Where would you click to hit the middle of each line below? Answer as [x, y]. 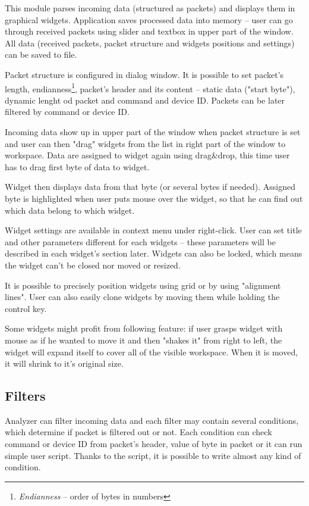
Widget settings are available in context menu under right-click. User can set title [153, 230]
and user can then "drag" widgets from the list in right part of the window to [145, 143]
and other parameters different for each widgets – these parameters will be [140, 241]
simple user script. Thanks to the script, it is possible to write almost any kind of [153, 455]
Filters [25, 396]
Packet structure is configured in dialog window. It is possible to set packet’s [144, 74]
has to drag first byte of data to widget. [77, 166]
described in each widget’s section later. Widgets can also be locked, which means [154, 253]
